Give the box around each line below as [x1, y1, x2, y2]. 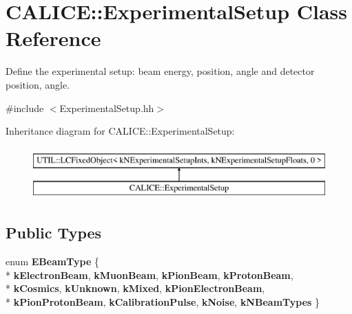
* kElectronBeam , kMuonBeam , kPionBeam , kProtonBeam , [6, 267, 293, 282]
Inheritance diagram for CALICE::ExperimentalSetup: [6, 124, 235, 138]
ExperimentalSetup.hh [59, 100, 154, 115]
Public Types [6, 222, 102, 243]
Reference [6, 24, 101, 52]
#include [6, 100, 44, 115]
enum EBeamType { [6, 254, 100, 269]
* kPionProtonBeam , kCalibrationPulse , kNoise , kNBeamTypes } [6, 294, 320, 309]
